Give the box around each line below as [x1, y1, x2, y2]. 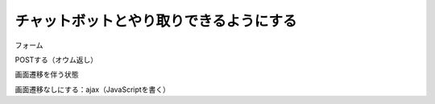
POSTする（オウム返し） [14, 55, 98, 64]
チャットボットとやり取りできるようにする [14, 12, 297, 30]
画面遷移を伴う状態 [14, 69, 79, 80]
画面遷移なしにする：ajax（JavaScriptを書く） [14, 85, 171, 94]
